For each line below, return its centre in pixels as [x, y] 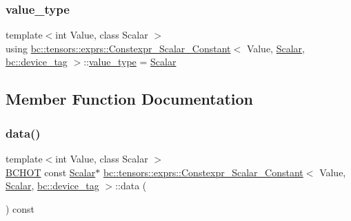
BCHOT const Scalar [51, 172]
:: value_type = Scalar [130, 62]
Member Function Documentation [130, 99]
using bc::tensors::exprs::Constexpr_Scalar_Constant [118, 48]
